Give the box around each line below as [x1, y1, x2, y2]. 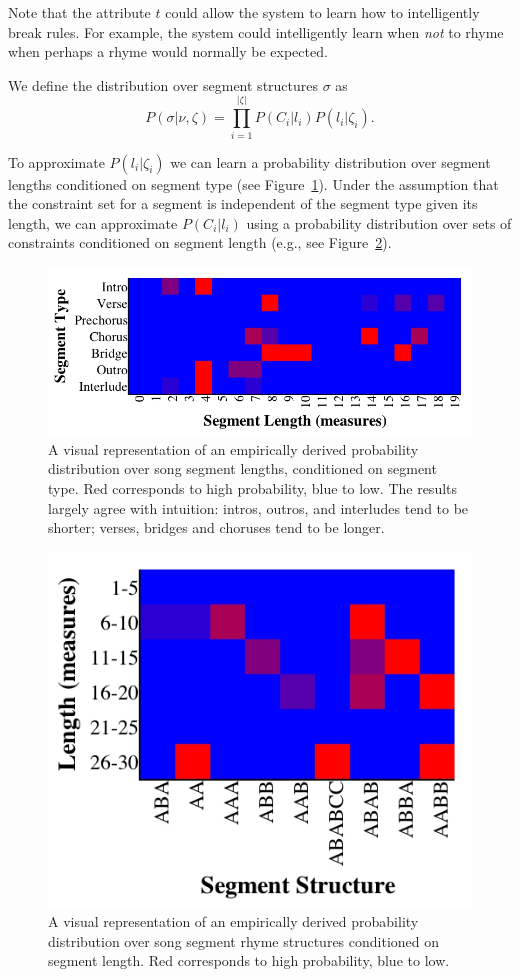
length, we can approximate [8, 212, 178, 233]
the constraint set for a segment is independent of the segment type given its [8, 193, 478, 214]
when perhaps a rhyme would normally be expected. [8, 41, 328, 62]
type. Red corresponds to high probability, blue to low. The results [48, 477, 458, 498]
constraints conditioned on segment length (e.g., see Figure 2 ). [8, 232, 392, 253]
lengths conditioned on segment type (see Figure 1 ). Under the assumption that [8, 173, 499, 194]
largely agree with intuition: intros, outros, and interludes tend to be [48, 497, 469, 518]
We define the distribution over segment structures [8, 74, 319, 95]
